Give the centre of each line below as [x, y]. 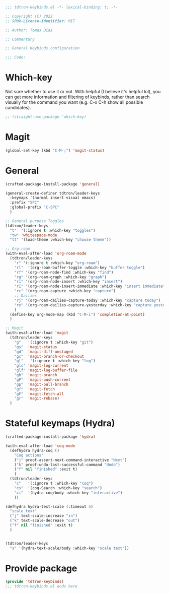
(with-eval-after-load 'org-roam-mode [46, 254]
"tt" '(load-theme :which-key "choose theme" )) [61, 240]
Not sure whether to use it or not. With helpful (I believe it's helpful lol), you [83, 92]
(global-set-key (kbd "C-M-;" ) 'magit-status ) [55, 150]
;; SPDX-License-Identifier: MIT [40, 21]
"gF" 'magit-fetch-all [39, 394]
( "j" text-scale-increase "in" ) [44, 516]
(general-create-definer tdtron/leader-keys [53, 193]
